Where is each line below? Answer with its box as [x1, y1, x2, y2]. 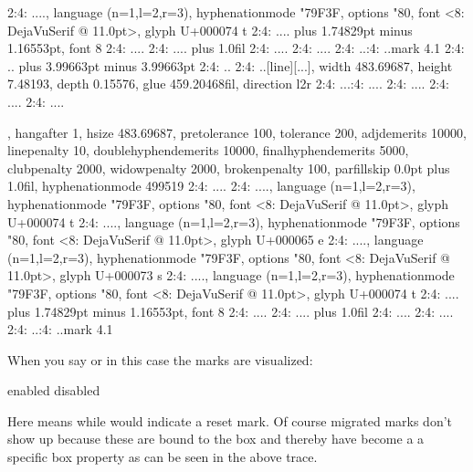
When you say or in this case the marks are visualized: [7, 350, 313, 369]
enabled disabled [7, 381, 100, 400]
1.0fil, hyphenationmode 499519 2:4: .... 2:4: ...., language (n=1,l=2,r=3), [7, 176, 415, 195]
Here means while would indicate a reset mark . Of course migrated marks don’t [7, 411, 453, 430]
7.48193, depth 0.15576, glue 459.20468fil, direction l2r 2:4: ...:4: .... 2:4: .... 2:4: [7, 74, 449, 93]
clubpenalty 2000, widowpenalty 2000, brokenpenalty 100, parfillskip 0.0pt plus [7, 158, 450, 177]
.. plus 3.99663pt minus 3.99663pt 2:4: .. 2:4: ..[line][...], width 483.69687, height [7, 56, 453, 75]
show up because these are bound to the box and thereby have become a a [7, 429, 425, 448]
